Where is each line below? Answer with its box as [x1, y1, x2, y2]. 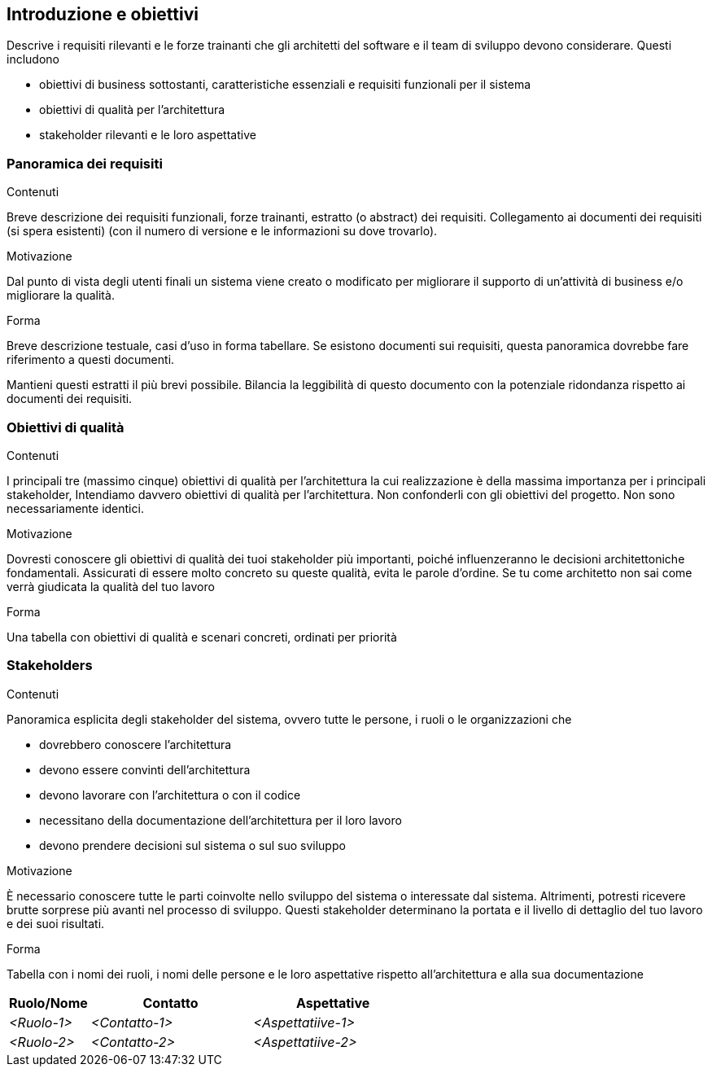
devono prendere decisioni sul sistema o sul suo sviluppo [39, 838, 346, 852]
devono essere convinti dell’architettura [39, 762, 251, 777]
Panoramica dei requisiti [7, 155, 163, 172]
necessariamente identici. [7, 501, 144, 515]
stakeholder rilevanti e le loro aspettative [39, 128, 256, 142]
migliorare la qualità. [7, 288, 115, 303]
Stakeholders [7, 657, 93, 674]
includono [7, 52, 59, 67]
